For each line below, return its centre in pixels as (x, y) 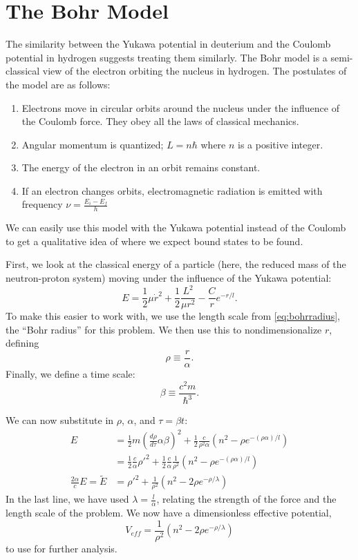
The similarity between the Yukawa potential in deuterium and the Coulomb (168, 44)
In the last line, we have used (67, 499)
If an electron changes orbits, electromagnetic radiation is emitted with (172, 190)
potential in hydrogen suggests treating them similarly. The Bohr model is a (167, 57)
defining (22, 343)
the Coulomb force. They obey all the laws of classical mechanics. (160, 121)
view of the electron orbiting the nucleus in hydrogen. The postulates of (195, 71)
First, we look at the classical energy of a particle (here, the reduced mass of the (176, 264)
